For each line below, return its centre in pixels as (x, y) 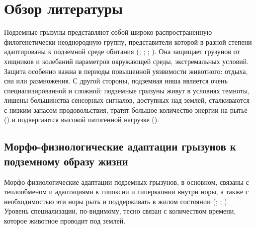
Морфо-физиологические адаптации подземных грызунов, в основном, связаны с (127, 182)
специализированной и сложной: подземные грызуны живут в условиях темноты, (127, 90)
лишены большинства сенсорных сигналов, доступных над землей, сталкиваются (127, 100)
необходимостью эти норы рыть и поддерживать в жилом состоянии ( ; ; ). (117, 201)
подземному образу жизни (66, 161)
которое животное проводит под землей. (65, 221)
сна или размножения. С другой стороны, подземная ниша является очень (116, 81)
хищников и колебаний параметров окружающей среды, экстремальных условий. (127, 61)
